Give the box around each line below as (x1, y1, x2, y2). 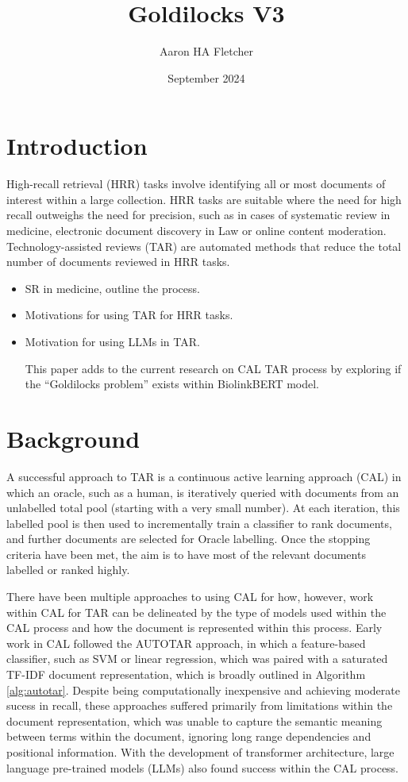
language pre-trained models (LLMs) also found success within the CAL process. (6, 759, 399, 776)
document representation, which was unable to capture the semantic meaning (6, 712, 383, 729)
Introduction (6, 129, 148, 162)
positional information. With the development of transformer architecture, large (6, 744, 395, 760)
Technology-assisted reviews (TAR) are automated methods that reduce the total (6, 237, 402, 254)
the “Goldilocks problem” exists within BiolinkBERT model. (25, 376, 320, 392)
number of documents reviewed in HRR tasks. (6, 253, 230, 270)
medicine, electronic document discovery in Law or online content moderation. (6, 222, 387, 239)
